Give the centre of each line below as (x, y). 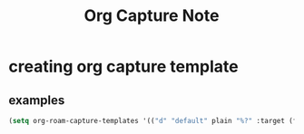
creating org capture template (123, 67)
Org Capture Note (152, 16)
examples (37, 100)
